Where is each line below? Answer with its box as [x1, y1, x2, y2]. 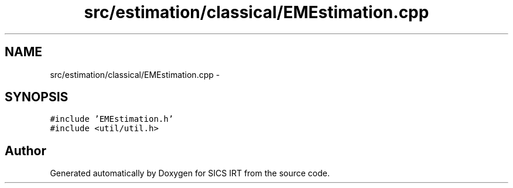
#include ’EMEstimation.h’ [50, 114, 174, 124]
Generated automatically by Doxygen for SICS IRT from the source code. [50, 168, 330, 179]
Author [5, 143, 46, 158]
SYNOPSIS [5, 90, 69, 105]
